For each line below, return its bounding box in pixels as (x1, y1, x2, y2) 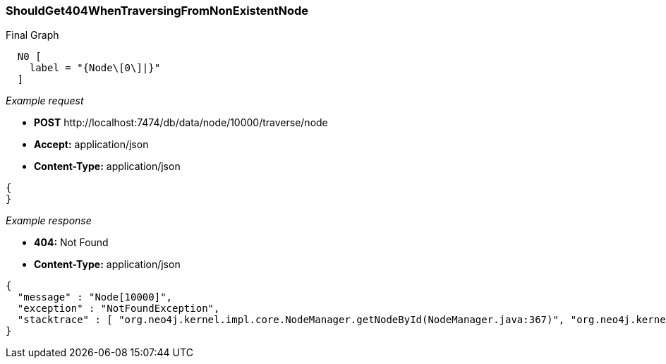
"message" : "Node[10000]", (17, 291, 173, 303)
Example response (6, 214, 92, 227)
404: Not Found (34, 236, 109, 249)
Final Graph (6, 29, 59, 42)
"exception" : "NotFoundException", (17, 303, 220, 315)
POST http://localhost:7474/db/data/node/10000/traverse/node (34, 116, 328, 129)
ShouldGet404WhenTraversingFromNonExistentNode (6, 4, 309, 18)
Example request (6, 95, 84, 107)
